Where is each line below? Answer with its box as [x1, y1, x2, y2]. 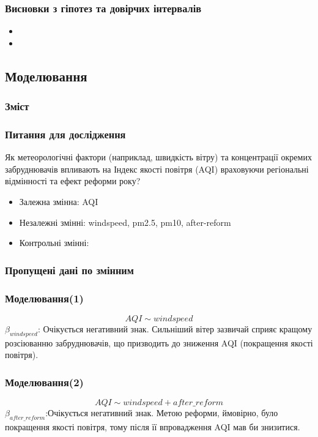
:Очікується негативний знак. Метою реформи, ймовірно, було [45, 406, 278, 419]
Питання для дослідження [5, 126, 126, 141]
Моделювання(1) [5, 290, 84, 305]
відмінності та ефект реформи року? [5, 174, 141, 187]
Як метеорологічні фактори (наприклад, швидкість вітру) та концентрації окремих [5, 151, 312, 163]
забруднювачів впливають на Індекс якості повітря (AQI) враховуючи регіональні [5, 162, 309, 175]
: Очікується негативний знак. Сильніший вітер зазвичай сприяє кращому [37, 322, 312, 335]
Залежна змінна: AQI [19, 195, 98, 208]
